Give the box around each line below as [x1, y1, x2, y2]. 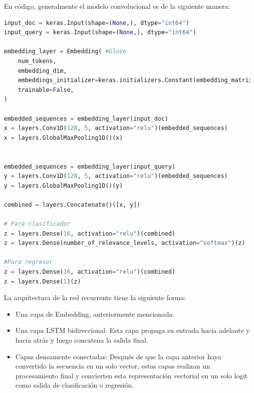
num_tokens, [18, 57, 57, 65]
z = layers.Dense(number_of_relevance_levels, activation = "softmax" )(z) [4, 240, 246, 247]
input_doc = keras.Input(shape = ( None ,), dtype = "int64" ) [4, 19, 190, 26]
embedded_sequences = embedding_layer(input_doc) [4, 115, 169, 122]
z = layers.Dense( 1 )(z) [4, 278, 81, 285]
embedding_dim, [18, 67, 67, 74]
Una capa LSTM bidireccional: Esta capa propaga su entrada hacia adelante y [15, 325, 250, 335]
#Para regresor [4, 259, 53, 266]
